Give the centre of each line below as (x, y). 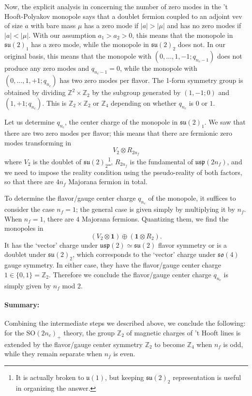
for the (14, 333)
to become (170, 344)
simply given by (28, 286)
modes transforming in (38, 142)
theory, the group (89, 333)
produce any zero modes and (47, 68)
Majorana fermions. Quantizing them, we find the (155, 218)
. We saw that (225, 121)
